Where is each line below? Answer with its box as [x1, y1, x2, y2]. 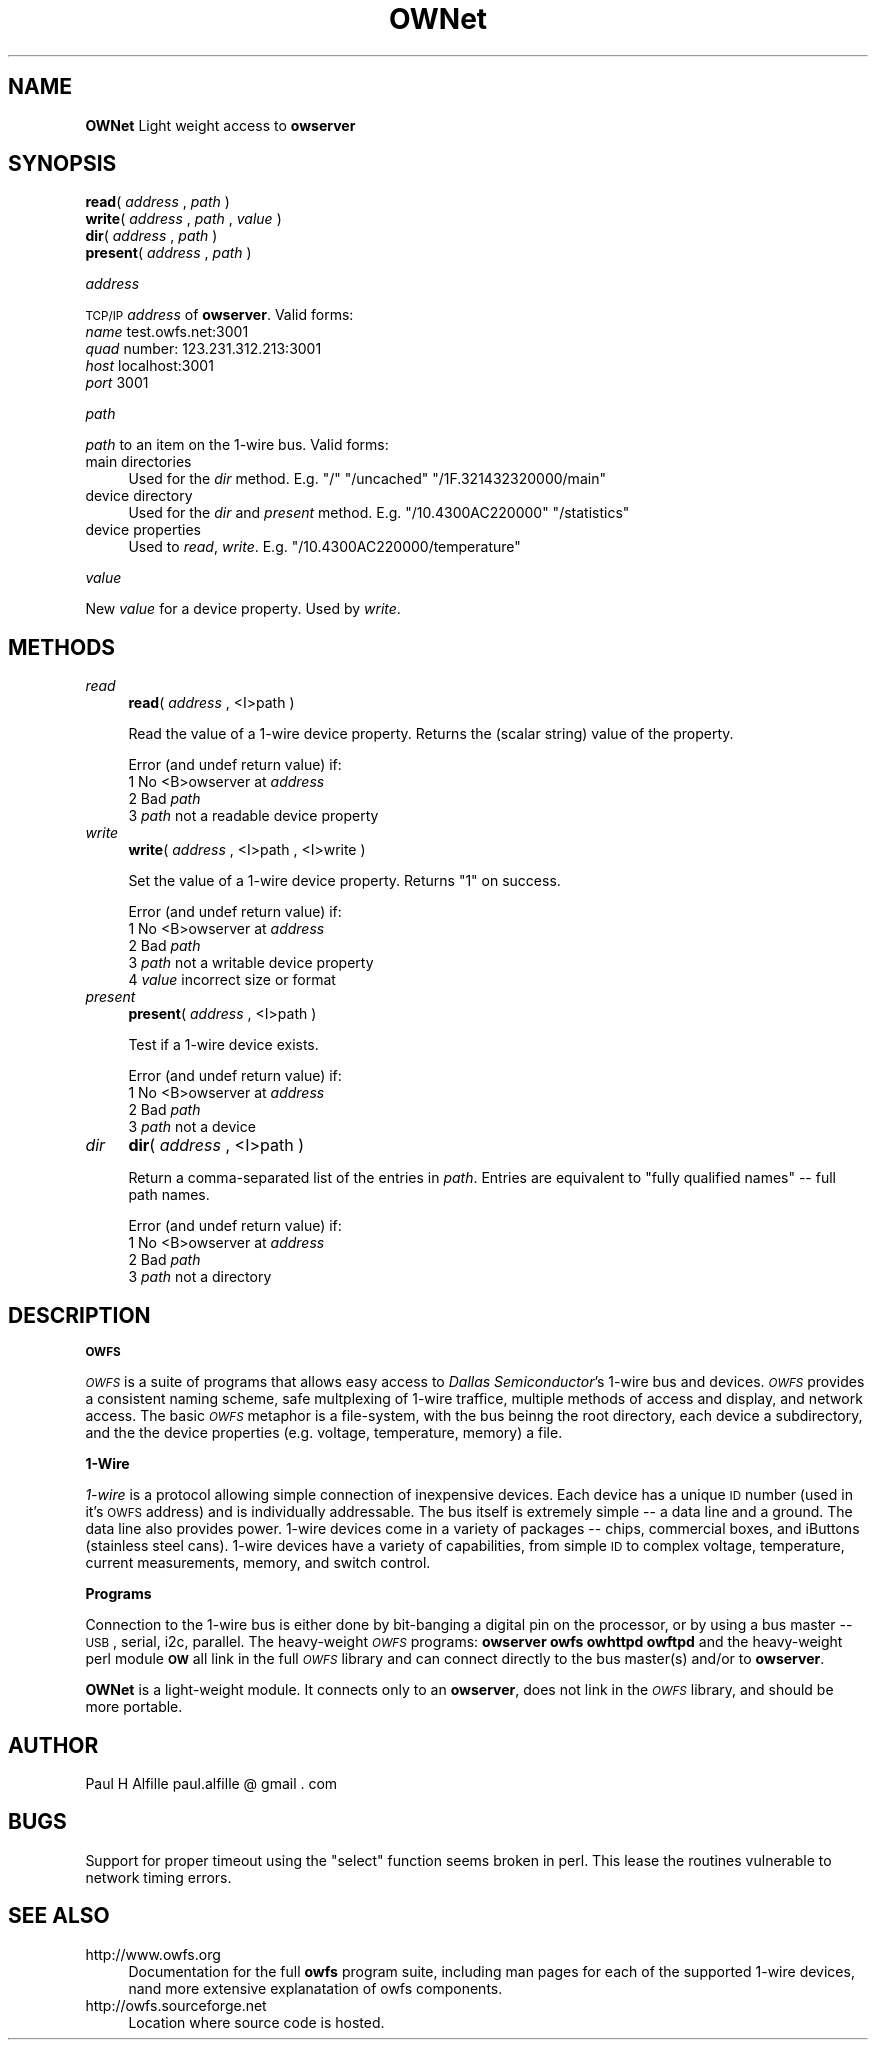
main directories [85, 453, 192, 471]
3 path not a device [128, 1118, 256, 1136]
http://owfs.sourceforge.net [85, 1996, 267, 2014]
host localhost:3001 [85, 357, 214, 375]
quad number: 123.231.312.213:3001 [85, 340, 322, 358]
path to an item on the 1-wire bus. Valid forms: [85, 436, 389, 454]
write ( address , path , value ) [85, 210, 282, 228]
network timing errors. [85, 1868, 232, 1886]
